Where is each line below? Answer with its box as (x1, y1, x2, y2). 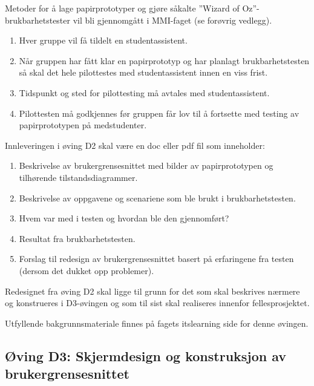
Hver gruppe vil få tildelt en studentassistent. (19, 34, 188, 47)
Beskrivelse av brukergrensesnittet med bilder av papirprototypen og (19, 159, 273, 172)
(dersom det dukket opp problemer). (19, 264, 154, 276)
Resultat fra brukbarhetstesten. (19, 232, 136, 244)
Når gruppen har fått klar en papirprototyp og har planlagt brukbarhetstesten (19, 54, 310, 67)
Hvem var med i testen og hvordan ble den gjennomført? (19, 212, 229, 224)
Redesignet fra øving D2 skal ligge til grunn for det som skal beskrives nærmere (5, 284, 300, 297)
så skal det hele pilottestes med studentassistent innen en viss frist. (19, 66, 268, 79)
